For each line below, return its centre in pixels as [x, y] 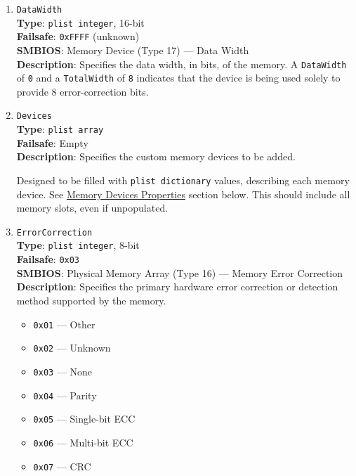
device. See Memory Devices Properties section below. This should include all [183, 194]
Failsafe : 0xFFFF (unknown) [78, 36]
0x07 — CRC [62, 466]
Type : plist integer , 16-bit [80, 22]
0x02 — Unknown [72, 348]
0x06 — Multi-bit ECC [83, 442]
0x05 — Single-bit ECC [84, 419]
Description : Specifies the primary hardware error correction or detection [177, 287]
